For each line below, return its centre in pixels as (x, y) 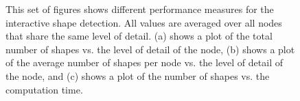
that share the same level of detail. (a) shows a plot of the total (139, 36)
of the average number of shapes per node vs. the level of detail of (144, 62)
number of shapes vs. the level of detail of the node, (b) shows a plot (150, 49)
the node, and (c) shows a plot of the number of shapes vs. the (138, 75)
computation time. (44, 89)
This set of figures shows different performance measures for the (140, 9)
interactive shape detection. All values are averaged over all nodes (144, 22)
